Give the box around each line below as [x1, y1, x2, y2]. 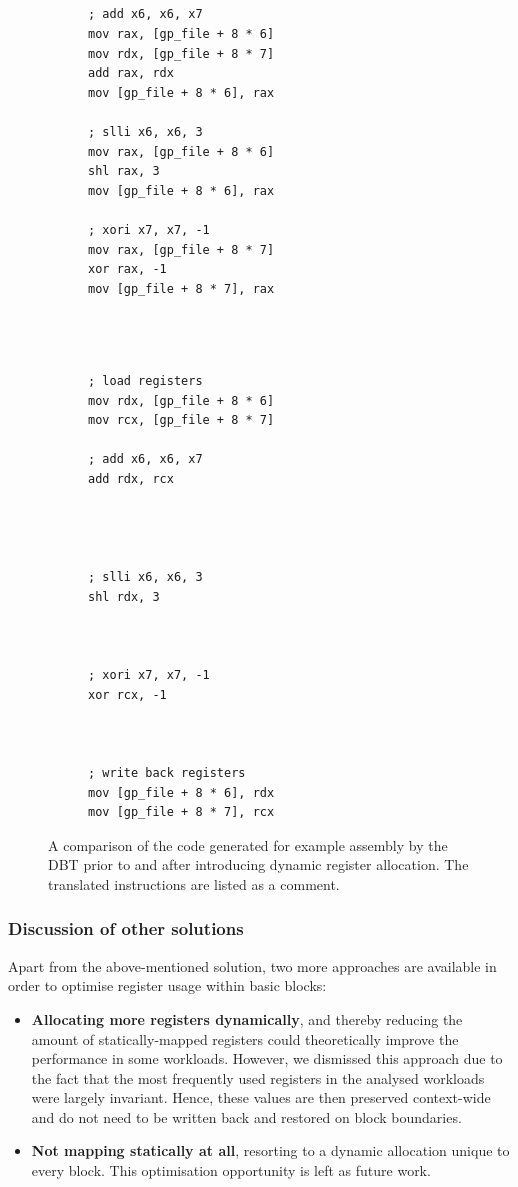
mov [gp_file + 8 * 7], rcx [88, 805, 275, 820]
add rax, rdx [88, 66, 174, 81]
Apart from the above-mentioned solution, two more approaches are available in [8, 955, 497, 976]
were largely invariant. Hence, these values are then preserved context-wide [31, 1087, 491, 1108]
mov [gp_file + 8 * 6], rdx [88, 785, 275, 800]
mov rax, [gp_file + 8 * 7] [88, 242, 275, 257]
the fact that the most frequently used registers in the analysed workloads [31, 1067, 485, 1088]
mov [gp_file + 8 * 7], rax [88, 281, 275, 296]
